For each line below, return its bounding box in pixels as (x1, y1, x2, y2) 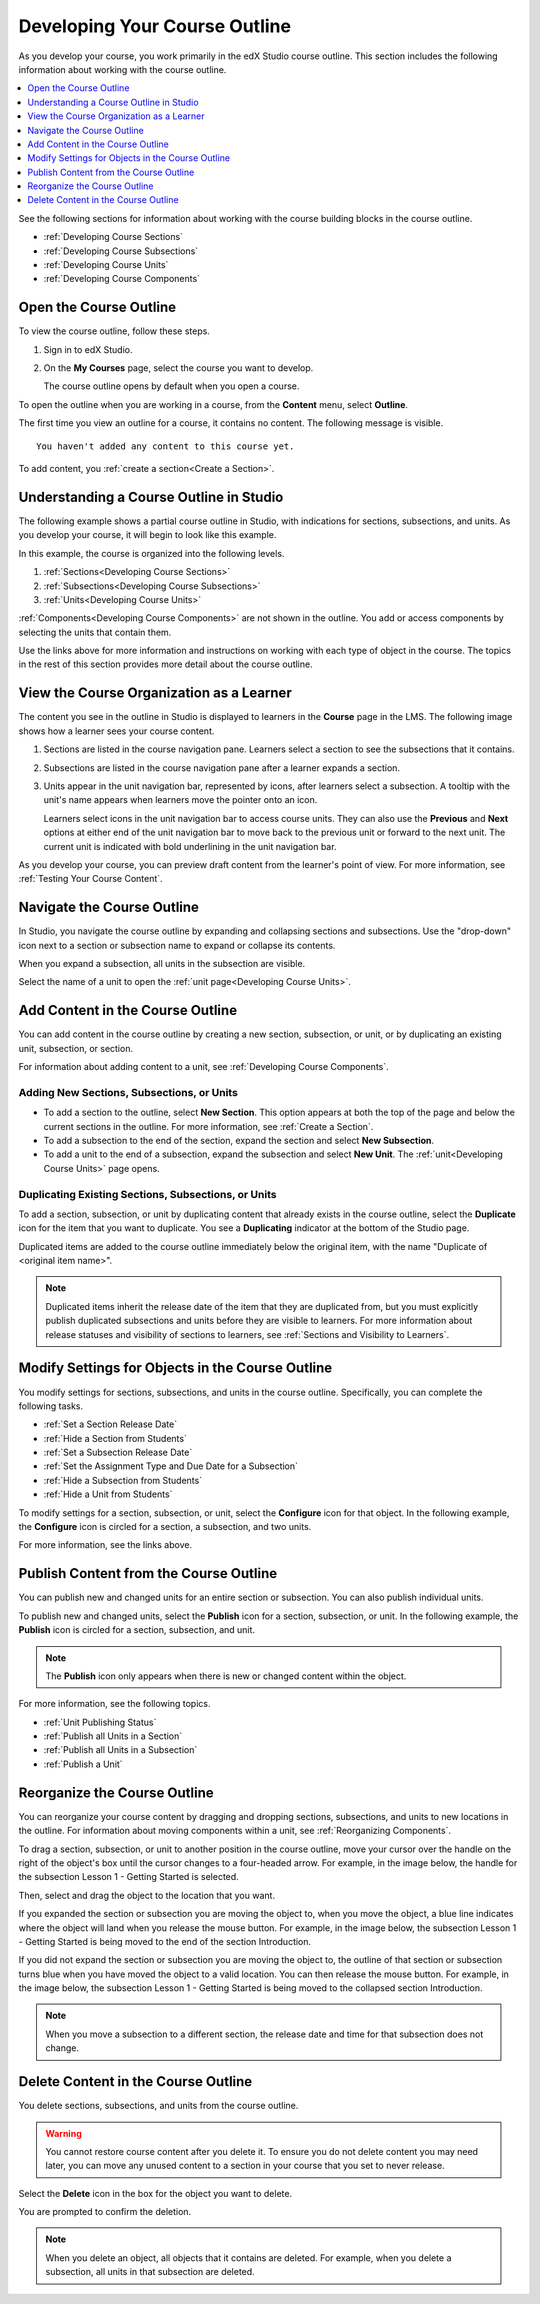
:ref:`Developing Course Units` (43, 259, 169, 271)
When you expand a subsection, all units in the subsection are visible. (18, 957, 306, 969)
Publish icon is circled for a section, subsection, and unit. (18, 1624, 255, 1636)
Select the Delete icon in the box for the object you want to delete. (18, 2187, 293, 2199)
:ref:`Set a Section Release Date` (43, 1418, 178, 1430)
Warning (45, 2127, 82, 2139)
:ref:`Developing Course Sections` (43, 231, 184, 243)
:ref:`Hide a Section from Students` (43, 1432, 187, 1444)
